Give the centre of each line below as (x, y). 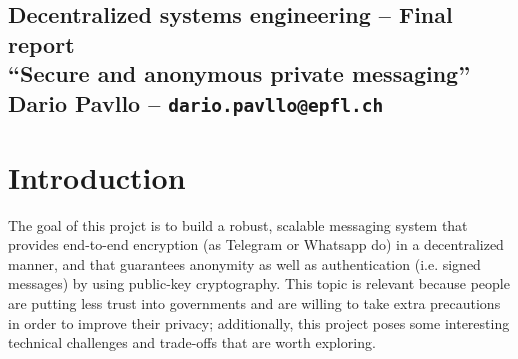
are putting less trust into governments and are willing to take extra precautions (254, 303)
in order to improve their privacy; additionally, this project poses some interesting (259, 322)
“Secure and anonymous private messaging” (239, 73)
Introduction (97, 176)
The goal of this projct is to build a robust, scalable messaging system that (238, 224)
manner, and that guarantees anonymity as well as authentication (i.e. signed (244, 263)
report (41, 43)
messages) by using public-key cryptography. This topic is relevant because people (259, 283)
